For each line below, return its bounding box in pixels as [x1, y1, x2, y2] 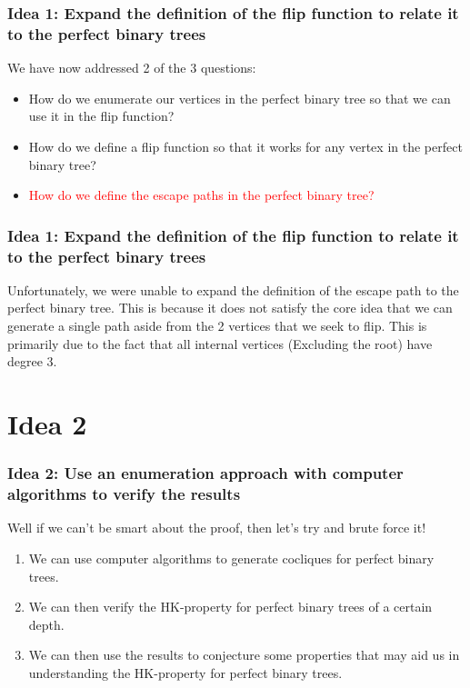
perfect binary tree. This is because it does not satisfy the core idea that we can [7, 298, 453, 317]
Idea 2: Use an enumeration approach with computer [7, 462, 404, 484]
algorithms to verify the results [7, 483, 241, 505]
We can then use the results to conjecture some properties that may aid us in [28, 645, 460, 664]
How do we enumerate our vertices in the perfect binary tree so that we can [28, 88, 451, 107]
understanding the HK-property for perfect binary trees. [28, 663, 343, 682]
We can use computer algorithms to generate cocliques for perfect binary [28, 548, 435, 567]
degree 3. [7, 352, 57, 371]
